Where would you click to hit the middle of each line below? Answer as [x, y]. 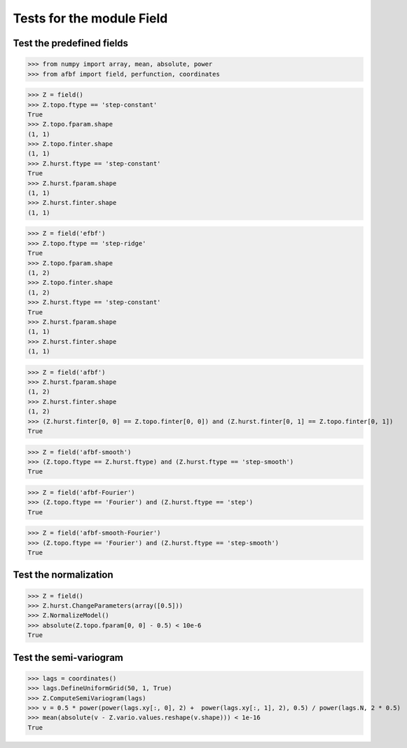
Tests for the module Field [90, 18]
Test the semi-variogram [68, 657]
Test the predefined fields [71, 43]
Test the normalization [63, 575]
